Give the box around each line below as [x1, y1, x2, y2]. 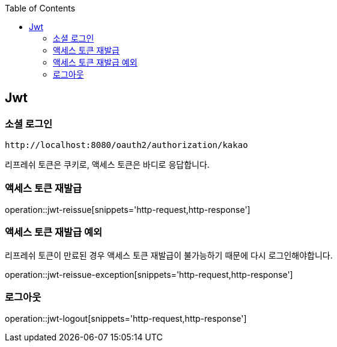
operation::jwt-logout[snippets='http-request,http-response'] [5, 313, 247, 324]
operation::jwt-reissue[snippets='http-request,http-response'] [5, 204, 250, 215]
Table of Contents [5, 3, 76, 13]
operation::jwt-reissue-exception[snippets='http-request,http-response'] [5, 269, 293, 280]
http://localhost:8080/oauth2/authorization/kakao [5, 140, 248, 150]
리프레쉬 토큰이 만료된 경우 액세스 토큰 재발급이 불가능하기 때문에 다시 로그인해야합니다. [5, 250, 333, 260]
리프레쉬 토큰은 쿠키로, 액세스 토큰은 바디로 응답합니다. [5, 159, 210, 170]
